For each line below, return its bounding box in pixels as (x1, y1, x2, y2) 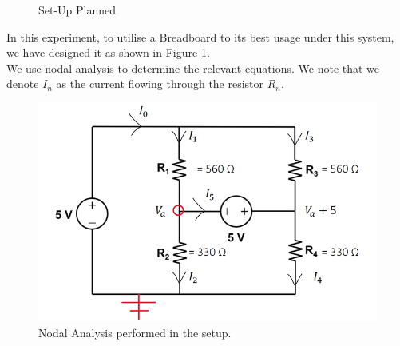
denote (6, 75, 39, 92)
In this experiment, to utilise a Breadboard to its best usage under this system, (6, 28, 394, 45)
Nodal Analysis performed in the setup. (38, 324, 232, 341)
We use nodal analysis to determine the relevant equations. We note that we (6, 59, 380, 76)
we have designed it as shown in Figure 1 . (6, 44, 210, 61)
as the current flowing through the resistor (56, 75, 264, 92)
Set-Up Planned (38, 2, 117, 18)
